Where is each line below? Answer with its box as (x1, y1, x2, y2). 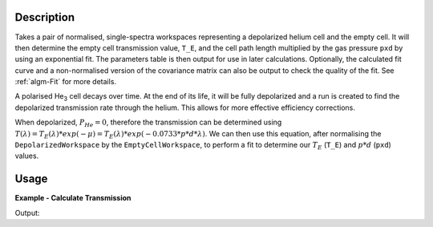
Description (14, 10, 75, 24)
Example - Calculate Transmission (14, 193, 132, 203)
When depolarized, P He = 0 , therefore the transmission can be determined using (14, 117, 282, 129)
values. (14, 151, 39, 160)
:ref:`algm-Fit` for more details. (14, 77, 116, 87)
